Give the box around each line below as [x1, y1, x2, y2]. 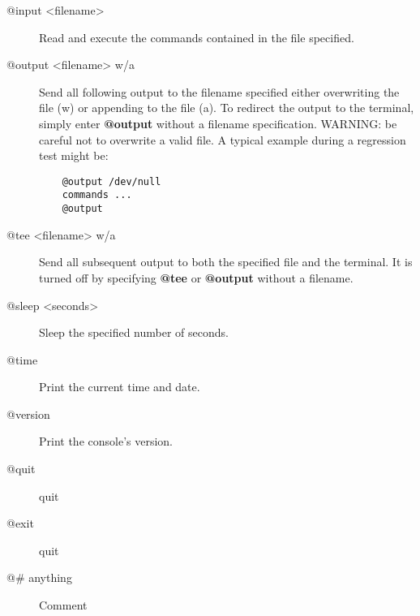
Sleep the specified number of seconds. [39, 324, 229, 341]
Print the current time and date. [39, 378, 200, 395]
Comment [39, 597, 88, 614]
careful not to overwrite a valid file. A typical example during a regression [39, 131, 406, 148]
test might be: [39, 147, 109, 164]
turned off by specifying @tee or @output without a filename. [39, 269, 354, 286]
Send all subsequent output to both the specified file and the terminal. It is [39, 253, 413, 270]
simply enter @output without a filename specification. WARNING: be [39, 114, 397, 131]
